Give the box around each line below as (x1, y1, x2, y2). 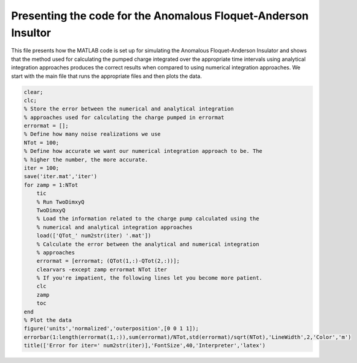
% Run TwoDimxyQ (36, 198, 84, 205)
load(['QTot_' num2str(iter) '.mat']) (36, 233, 151, 239)
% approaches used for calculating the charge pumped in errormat (24, 114, 224, 121)
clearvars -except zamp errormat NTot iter (36, 266, 167, 273)
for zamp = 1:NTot (24, 181, 78, 188)
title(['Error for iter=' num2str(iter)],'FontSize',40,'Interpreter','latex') (24, 342, 266, 349)
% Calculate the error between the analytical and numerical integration (36, 240, 259, 248)
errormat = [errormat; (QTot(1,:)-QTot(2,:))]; (36, 257, 180, 265)
